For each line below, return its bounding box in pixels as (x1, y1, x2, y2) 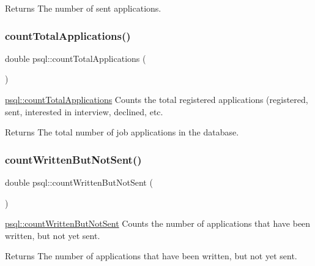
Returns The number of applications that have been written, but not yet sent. (5, 249, 297, 262)
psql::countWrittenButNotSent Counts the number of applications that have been (5, 217, 311, 230)
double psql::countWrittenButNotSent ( (5, 176, 153, 188)
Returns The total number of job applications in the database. (5, 126, 239, 139)
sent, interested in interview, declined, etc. (5, 105, 163, 118)
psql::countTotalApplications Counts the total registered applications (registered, (5, 93, 308, 105)
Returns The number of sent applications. (5, 2, 161, 14)
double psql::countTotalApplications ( (5, 51, 146, 64)
